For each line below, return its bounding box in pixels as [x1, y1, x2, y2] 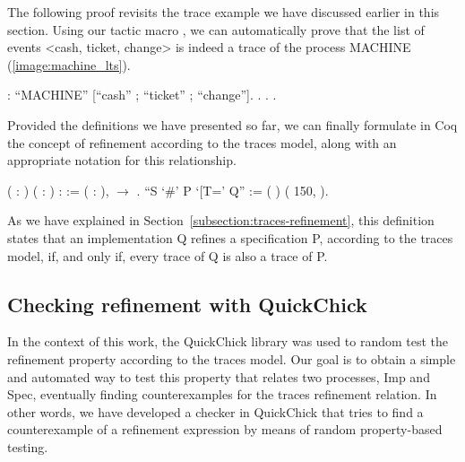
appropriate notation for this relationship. [7, 151, 237, 170]
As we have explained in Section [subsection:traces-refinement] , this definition [7, 211, 435, 230]
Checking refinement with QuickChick [7, 290, 367, 318]
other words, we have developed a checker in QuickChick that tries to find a [7, 402, 424, 421]
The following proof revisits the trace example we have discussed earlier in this [7, 3, 440, 21]
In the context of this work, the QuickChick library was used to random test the [7, 332, 449, 351]
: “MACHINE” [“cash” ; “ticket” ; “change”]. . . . [7, 85, 277, 104]
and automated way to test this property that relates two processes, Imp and [7, 367, 430, 386]
